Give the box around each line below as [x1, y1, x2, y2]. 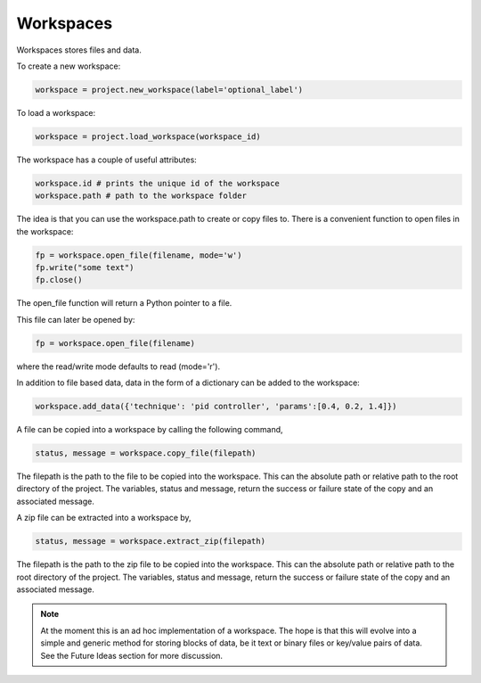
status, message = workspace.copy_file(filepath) [35, 448, 257, 458]
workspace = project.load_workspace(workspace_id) [35, 131, 262, 142]
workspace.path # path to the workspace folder [35, 191, 247, 201]
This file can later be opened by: [16, 314, 135, 325]
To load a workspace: [16, 107, 96, 118]
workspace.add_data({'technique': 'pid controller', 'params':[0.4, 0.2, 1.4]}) [35, 401, 397, 412]
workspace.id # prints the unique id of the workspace [35, 178, 280, 188]
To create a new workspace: [16, 61, 121, 71]
